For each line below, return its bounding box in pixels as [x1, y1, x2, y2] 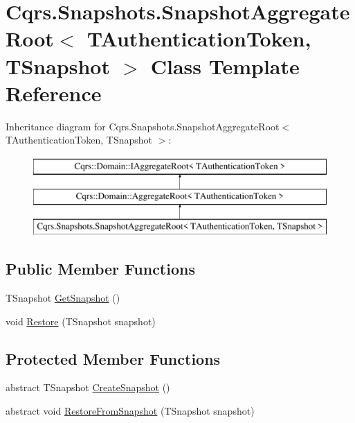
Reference [6, 78, 102, 107]
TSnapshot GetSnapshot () [6, 291, 120, 305]
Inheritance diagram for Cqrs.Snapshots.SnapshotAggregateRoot [6, 119, 280, 133]
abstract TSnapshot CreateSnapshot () [6, 380, 170, 395]
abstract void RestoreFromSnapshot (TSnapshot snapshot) [6, 404, 255, 418]
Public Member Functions [6, 258, 195, 279]
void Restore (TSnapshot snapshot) [6, 313, 156, 328]
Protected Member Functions [6, 347, 221, 369]
